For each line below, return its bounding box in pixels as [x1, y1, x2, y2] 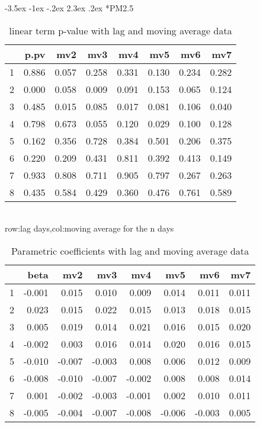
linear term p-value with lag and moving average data [9, 23, 232, 37]
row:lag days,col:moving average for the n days [5, 222, 174, 235]
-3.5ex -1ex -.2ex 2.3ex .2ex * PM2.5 [5, 2, 134, 14]
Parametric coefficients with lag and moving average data [11, 243, 249, 258]
